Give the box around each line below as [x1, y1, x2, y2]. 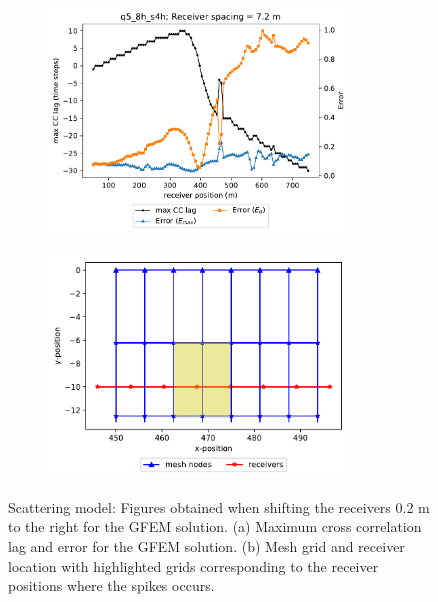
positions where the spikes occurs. [8, 575, 215, 596]
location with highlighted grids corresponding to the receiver [8, 555, 379, 576]
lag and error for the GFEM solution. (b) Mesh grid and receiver [8, 535, 405, 556]
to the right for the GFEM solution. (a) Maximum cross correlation [8, 516, 422, 537]
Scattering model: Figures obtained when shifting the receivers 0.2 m [8, 496, 430, 517]
